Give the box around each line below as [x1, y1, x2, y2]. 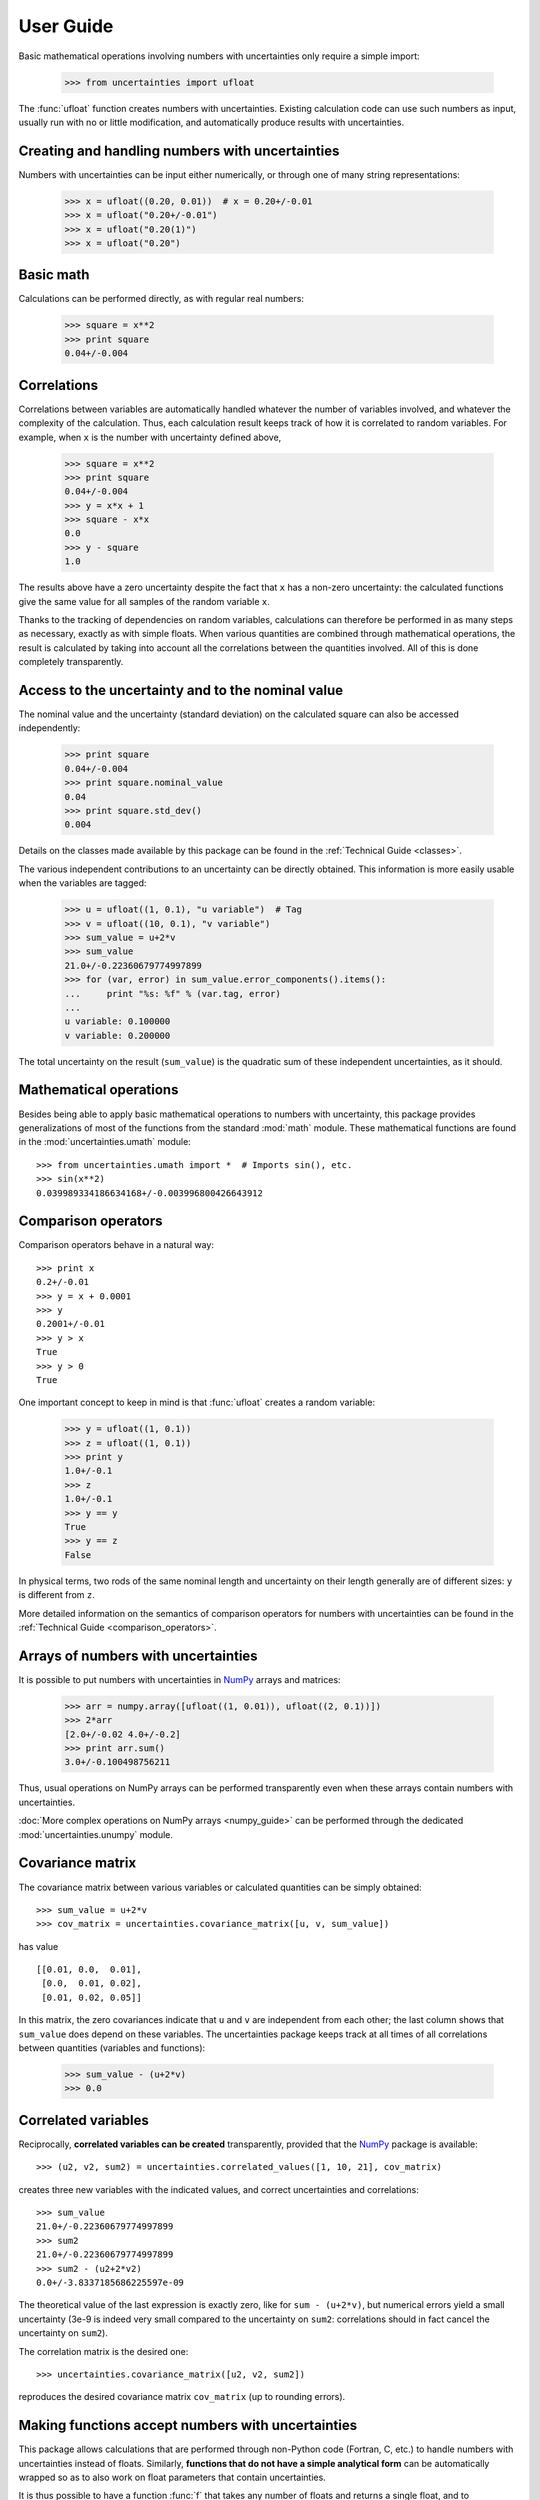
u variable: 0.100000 [64, 1016, 171, 1027]
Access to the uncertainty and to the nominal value [18, 681, 344, 699]
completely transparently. [18, 656, 124, 668]
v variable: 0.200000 [64, 1030, 171, 1041]
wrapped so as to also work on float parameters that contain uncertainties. [18, 2471, 327, 2484]
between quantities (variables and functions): [18, 2042, 206, 2054]
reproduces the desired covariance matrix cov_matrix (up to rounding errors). [18, 2391, 346, 2403]
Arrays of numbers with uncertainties [18, 1647, 259, 1664]
